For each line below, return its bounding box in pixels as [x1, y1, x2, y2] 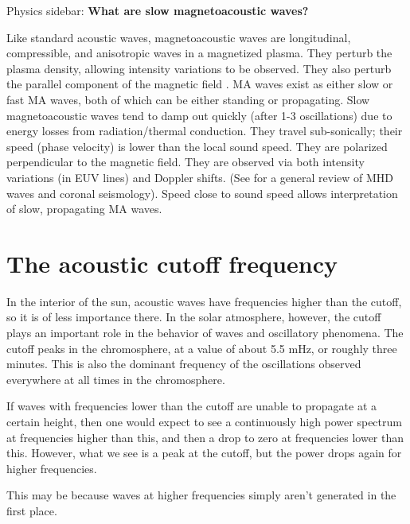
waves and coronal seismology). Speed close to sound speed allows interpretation [6, 184, 398, 201]
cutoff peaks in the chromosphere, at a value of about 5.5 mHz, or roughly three [6, 340, 397, 356]
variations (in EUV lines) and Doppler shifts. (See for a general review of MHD [6, 169, 394, 185]
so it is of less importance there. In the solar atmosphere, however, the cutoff [6, 309, 381, 325]
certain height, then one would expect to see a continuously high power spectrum [6, 413, 402, 429]
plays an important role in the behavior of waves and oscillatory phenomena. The [6, 324, 404, 341]
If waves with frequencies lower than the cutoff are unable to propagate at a [6, 398, 377, 414]
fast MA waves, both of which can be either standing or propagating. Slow [6, 91, 370, 107]
